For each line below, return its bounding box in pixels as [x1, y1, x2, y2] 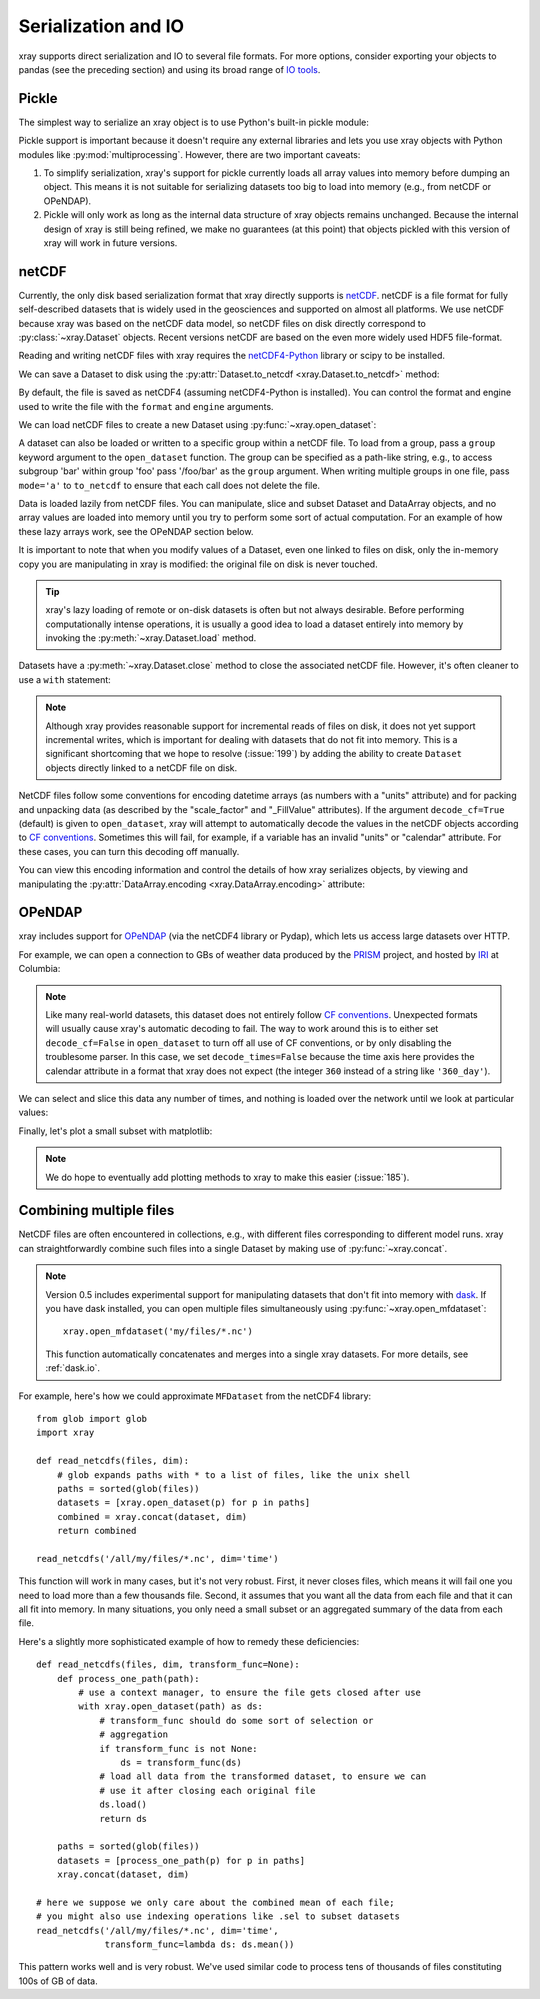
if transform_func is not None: [99, 1743, 259, 1754]
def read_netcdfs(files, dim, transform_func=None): [36, 1659, 300, 1670]
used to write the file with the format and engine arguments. [18, 400, 274, 412]
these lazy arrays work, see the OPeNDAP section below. [18, 525, 254, 537]
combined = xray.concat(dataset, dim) [56, 1511, 248, 1522]
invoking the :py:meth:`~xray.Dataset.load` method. [45, 632, 257, 644]
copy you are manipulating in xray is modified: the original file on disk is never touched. [18, 558, 379, 570]
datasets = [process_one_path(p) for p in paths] [56, 1855, 305, 1866]
